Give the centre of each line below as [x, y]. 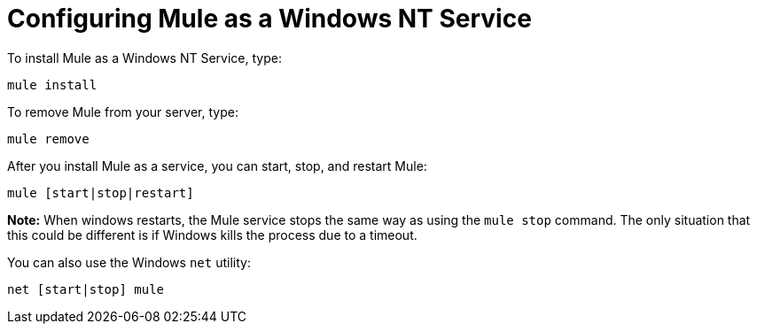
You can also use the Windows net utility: [129, 262]
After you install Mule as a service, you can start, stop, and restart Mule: [217, 165]
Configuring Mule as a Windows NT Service [269, 19]
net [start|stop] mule [86, 289]
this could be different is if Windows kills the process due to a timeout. [212, 235]
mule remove [48, 139]
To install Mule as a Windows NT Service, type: [144, 58]
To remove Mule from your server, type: [123, 112]
